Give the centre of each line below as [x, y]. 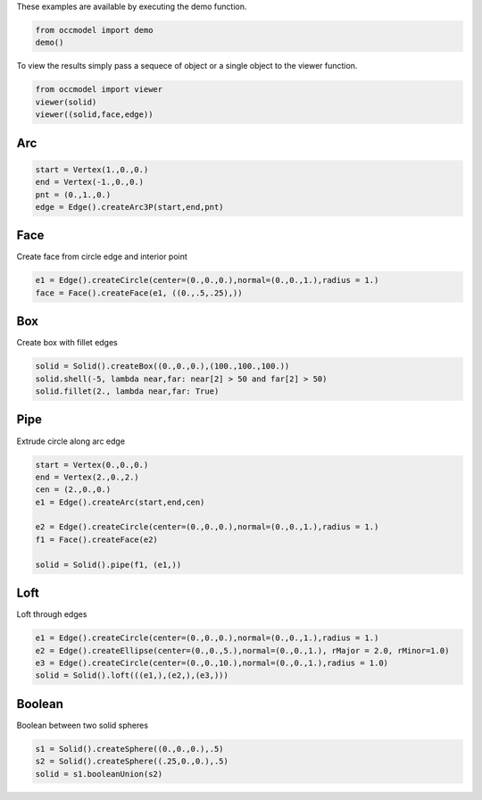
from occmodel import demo [94, 30]
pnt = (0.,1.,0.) [73, 195]
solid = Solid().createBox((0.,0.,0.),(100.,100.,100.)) [162, 367]
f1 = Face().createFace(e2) [96, 539]
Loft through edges [52, 614]
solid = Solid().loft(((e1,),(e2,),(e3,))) [132, 675]
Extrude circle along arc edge [71, 441]
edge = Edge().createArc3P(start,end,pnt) [129, 207]
